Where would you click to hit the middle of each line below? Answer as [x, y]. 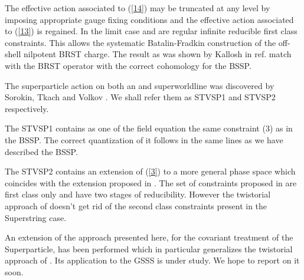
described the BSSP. [41, 151]
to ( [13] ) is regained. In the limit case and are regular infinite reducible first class [151, 31]
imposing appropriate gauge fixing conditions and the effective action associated [149, 19]
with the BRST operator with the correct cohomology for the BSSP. [128, 65]
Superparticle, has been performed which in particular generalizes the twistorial [149, 248]
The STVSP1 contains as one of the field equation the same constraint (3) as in [149, 128]
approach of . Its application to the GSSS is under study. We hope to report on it [152, 260]
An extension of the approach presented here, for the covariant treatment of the [149, 237]
